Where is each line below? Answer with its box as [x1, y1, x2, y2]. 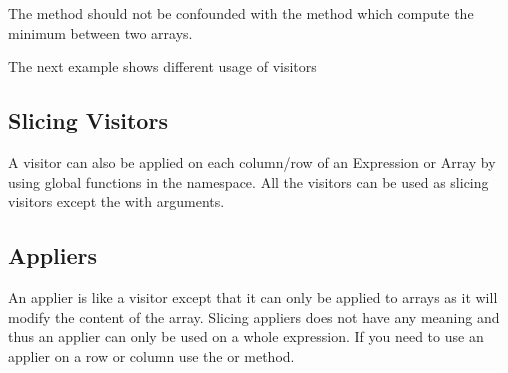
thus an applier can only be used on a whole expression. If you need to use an [8, 326, 484, 347]
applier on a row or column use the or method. [8, 345, 295, 366]
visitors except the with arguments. [8, 191, 225, 212]
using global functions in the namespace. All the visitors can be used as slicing [8, 171, 489, 192]
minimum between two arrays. [8, 22, 193, 43]
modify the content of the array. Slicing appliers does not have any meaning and [8, 306, 500, 327]
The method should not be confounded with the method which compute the [8, 3, 474, 23]
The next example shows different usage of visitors [8, 56, 317, 77]
